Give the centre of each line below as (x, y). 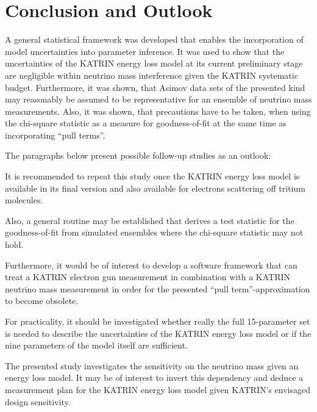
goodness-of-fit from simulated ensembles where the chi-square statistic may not (154, 232)
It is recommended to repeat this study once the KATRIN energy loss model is (152, 176)
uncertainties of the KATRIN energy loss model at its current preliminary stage (154, 63)
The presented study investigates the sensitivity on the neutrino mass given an (152, 365)
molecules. (24, 200)
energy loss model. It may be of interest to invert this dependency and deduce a (154, 378)
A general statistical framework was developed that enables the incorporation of (154, 39)
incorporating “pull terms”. (55, 135)
